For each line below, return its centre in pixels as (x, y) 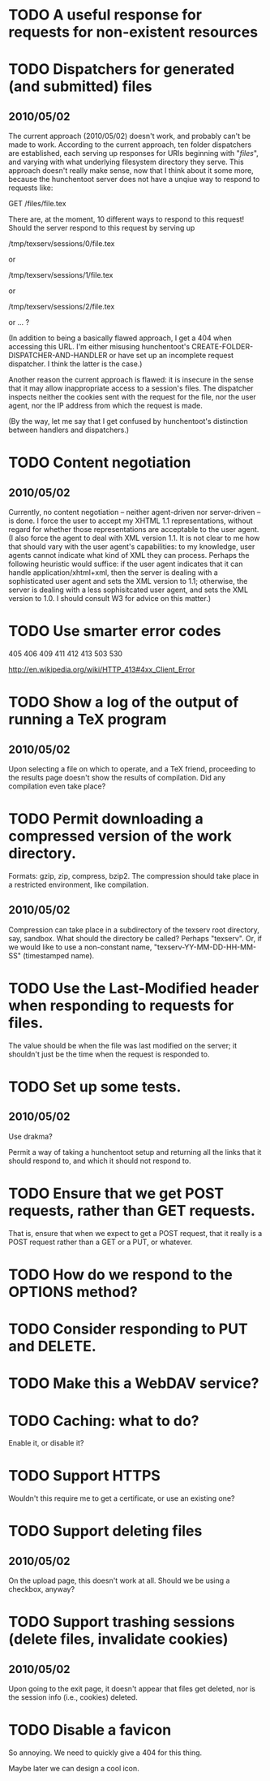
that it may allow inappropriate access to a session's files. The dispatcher (131, 388)
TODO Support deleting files (105, 1531)
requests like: (31, 188)
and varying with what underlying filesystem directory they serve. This (126, 162)
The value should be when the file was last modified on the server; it (123, 1045)
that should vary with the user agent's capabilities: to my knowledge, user (132, 547)
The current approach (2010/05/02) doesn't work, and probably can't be (130, 136)
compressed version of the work (120, 836)
